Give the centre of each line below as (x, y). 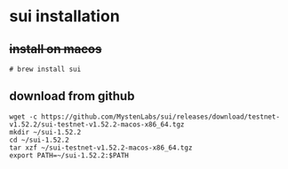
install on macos (56, 49)
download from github (72, 96)
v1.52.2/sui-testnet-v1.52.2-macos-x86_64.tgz (97, 124)
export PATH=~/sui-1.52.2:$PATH (69, 155)
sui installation (64, 16)
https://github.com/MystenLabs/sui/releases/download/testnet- (160, 117)
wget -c (24, 117)
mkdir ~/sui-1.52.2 (45, 132)
